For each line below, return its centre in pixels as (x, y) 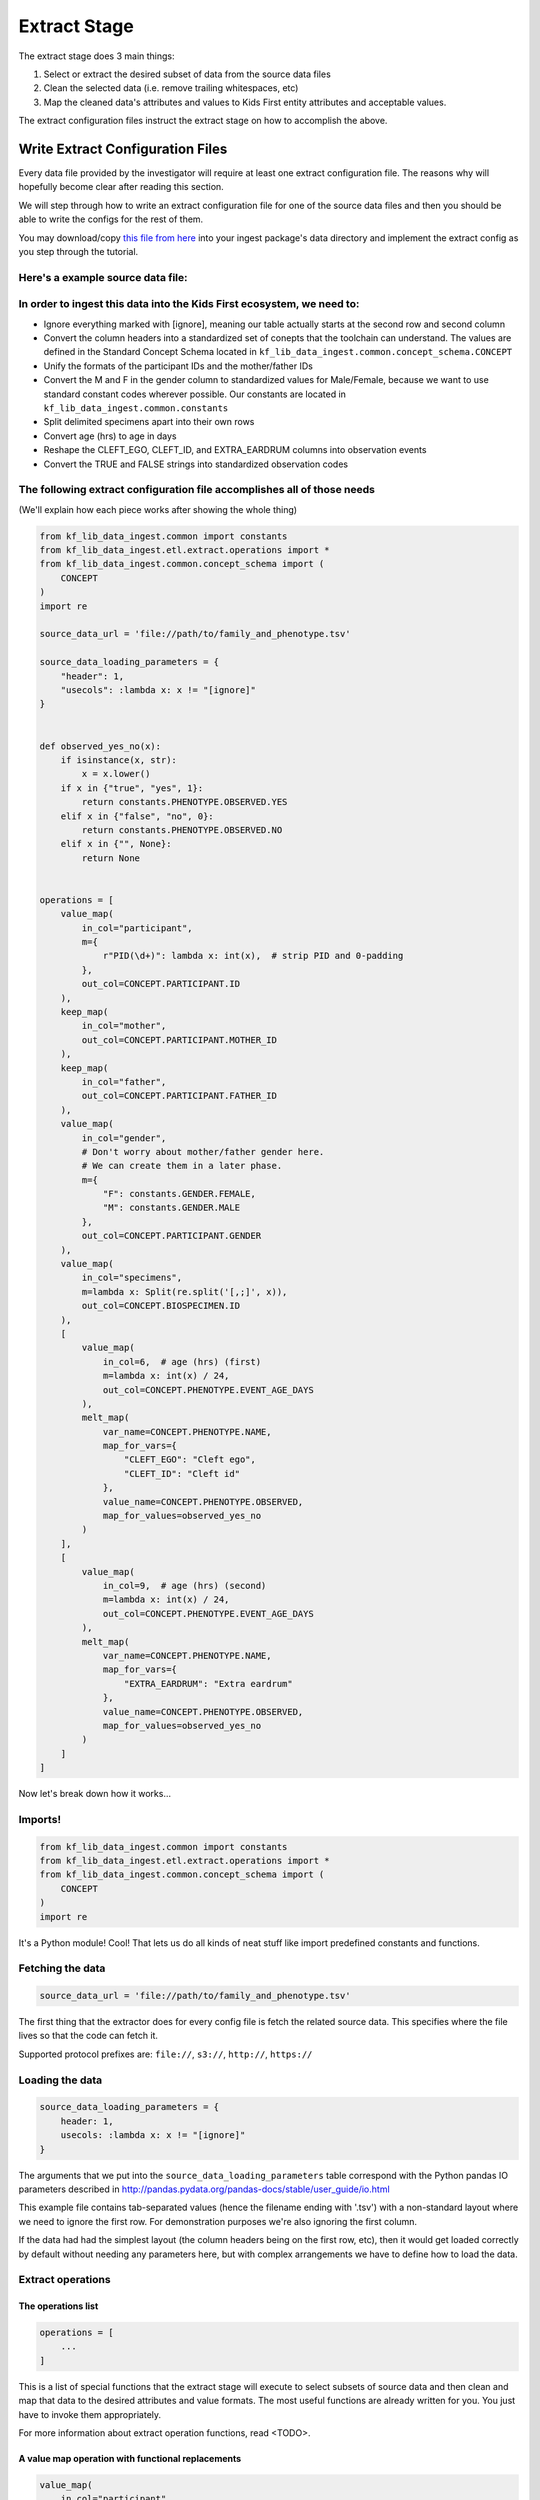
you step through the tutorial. (78, 251)
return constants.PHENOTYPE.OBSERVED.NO (182, 829)
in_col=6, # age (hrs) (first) (182, 1361)
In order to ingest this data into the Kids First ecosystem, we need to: (189, 304)
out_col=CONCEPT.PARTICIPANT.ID (160, 984)
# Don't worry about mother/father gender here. (203, 1151)
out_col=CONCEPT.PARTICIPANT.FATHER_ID (179, 1096)
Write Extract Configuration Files (123, 148)
